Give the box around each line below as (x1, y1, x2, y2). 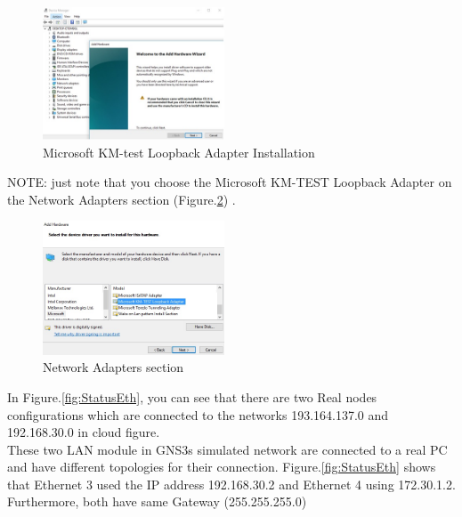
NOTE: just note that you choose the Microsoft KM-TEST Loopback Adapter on (7, 173, 452, 191)
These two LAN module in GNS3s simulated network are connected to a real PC (7, 440, 448, 458)
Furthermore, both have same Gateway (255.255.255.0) (7, 492, 307, 511)
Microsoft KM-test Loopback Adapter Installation (43, 142, 315, 161)
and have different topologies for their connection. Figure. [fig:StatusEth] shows (7, 457, 436, 476)
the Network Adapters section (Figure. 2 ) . (7, 190, 236, 208)
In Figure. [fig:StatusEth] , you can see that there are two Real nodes (7, 387, 377, 406)
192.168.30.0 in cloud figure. (7, 423, 160, 441)
